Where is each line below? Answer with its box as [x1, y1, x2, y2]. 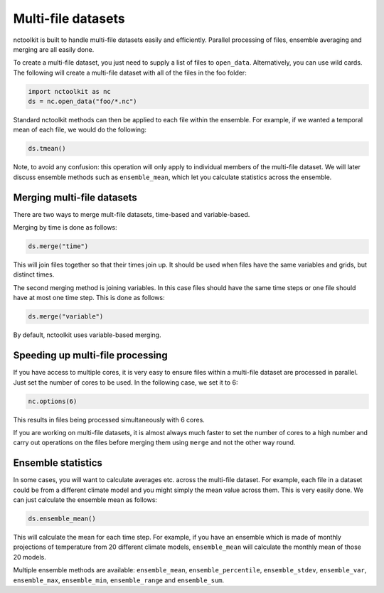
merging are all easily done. [13, 45, 95, 53]
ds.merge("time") [28, 242, 89, 250]
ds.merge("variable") [28, 313, 104, 321]
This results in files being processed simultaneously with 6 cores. [13, 415, 206, 424]
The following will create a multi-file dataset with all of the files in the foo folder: [13, 68, 247, 77]
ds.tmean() [28, 144, 66, 153]
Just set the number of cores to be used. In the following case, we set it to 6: [13, 378, 238, 387]
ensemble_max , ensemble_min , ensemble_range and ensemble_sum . [13, 576, 225, 584]
